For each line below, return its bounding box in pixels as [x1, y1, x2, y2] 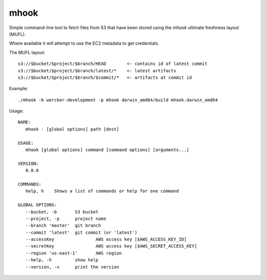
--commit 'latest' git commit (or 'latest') [25, 229, 137, 235]
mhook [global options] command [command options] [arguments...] [25, 147, 190, 153]
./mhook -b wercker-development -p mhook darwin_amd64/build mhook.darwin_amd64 [18, 97, 218, 103]
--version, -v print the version [25, 264, 119, 270]
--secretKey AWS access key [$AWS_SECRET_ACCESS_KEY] [25, 244, 197, 249]
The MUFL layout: [9, 49, 45, 55]
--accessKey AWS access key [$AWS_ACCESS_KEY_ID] [25, 237, 187, 242]
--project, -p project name [25, 216, 106, 221]
